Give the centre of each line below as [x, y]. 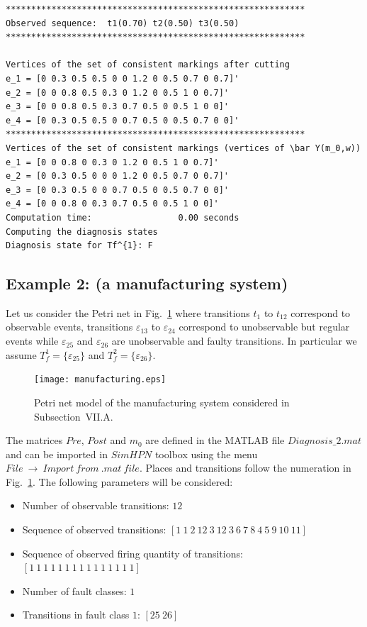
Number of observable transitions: [96, 505]
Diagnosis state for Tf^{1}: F [79, 246]
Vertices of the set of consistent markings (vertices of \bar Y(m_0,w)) [183, 148]
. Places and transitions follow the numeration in [245, 468]
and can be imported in [57, 454]
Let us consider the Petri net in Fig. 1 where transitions [128, 312]
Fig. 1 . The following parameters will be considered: [119, 481]
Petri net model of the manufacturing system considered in [162, 402]
